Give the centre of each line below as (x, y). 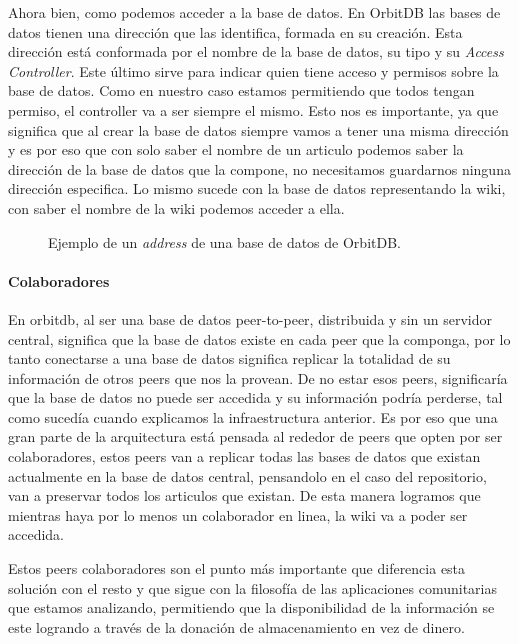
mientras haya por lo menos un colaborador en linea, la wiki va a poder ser (238, 514)
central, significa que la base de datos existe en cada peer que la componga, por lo (259, 338)
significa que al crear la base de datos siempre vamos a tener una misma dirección (258, 129)
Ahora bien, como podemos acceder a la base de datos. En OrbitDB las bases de (254, 12)
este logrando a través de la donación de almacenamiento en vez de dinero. (236, 626)
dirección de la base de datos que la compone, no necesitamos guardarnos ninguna (259, 168)
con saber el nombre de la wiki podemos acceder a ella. (176, 207)
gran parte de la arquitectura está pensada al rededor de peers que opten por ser (255, 436)
